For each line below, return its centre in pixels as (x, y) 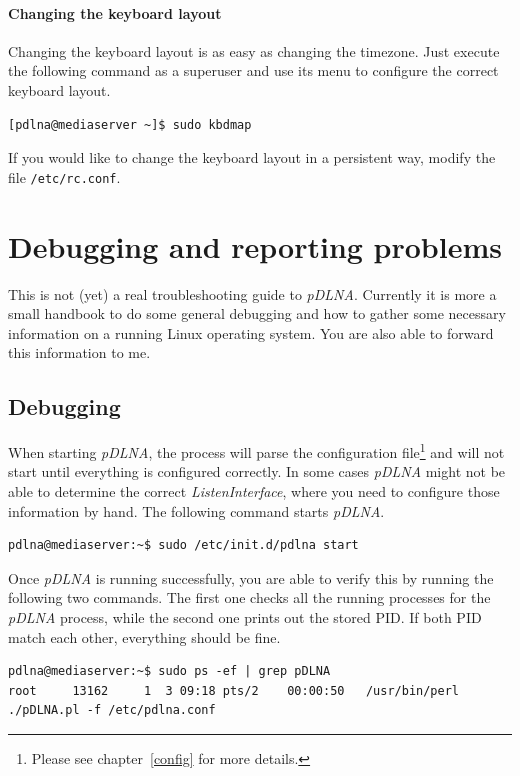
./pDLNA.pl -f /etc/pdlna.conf (112, 710)
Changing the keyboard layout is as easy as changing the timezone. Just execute (254, 50)
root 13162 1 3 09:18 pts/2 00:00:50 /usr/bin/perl (234, 690)
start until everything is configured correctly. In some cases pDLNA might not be (257, 471)
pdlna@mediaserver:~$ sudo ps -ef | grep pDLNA (169, 671)
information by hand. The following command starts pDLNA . (196, 510)
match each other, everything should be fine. (144, 636)
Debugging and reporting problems (255, 245)
